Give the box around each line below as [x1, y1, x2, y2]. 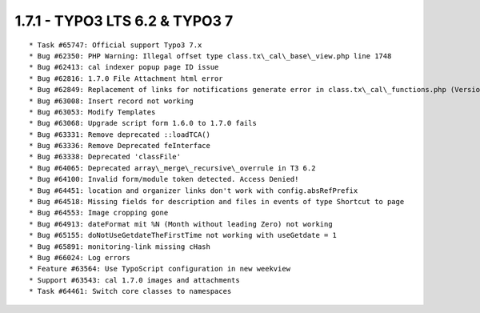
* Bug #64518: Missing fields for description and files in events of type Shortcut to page [29, 197, 405, 207]
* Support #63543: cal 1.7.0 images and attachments [29, 275, 240, 284]
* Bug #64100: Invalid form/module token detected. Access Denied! [29, 175, 299, 184]
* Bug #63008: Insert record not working [29, 96, 194, 106]
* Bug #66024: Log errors [29, 253, 131, 262]
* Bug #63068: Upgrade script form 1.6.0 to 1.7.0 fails [29, 118, 258, 128]
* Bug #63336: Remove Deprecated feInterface [29, 141, 211, 150]
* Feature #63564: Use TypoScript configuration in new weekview [29, 264, 291, 274]
